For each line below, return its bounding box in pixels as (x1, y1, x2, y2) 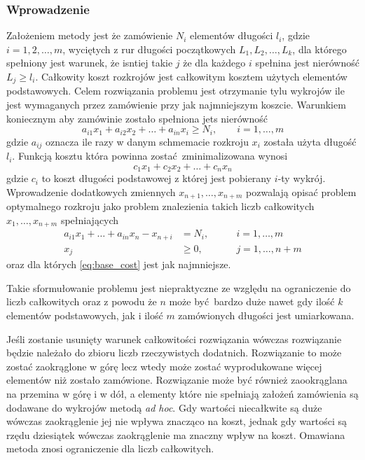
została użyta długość (263, 134, 357, 148)
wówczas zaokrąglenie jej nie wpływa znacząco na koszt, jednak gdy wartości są (6, 414, 347, 428)
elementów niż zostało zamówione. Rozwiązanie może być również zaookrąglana (6, 372, 347, 387)
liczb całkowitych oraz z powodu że (6, 294, 157, 309)
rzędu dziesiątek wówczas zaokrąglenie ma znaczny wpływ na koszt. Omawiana (6, 427, 345, 442)
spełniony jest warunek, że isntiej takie (6, 55, 173, 70)
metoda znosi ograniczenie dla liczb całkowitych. (6, 441, 214, 456)
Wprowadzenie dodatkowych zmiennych (6, 184, 176, 199)
